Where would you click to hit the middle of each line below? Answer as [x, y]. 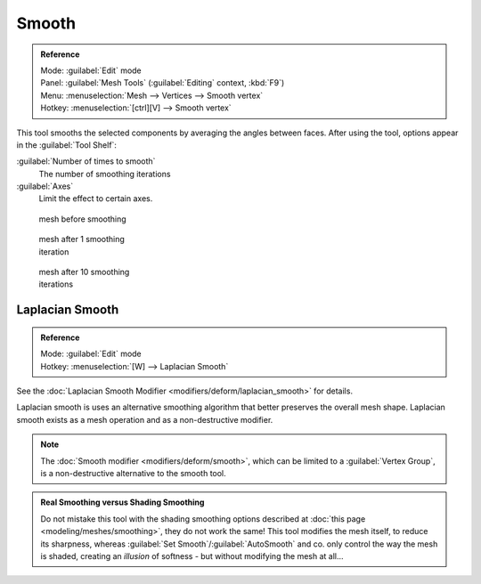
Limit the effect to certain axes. [96, 199]
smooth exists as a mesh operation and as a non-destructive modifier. [145, 419]
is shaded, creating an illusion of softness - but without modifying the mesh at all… [192, 556]
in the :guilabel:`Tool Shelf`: [67, 145]
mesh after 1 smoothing [82, 239]
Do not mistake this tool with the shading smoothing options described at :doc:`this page [203, 519]
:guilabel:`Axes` [45, 186]
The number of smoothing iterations [105, 174]
